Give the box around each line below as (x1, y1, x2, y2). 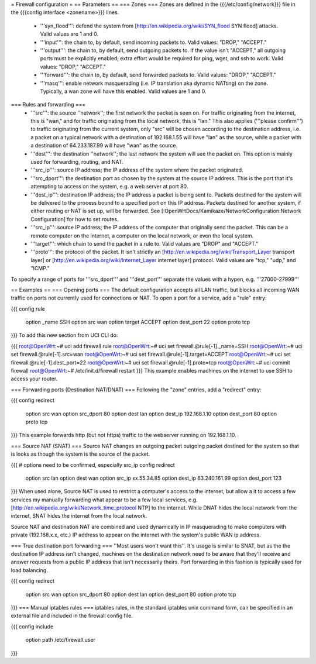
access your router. (11, 375, 58, 383)
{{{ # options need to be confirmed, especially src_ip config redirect (11, 461, 175, 468)
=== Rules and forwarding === (11, 101, 86, 108)
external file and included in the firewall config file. (11, 612, 133, 620)
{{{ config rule (11, 305, 45, 312)
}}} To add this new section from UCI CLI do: (11, 332, 118, 339)
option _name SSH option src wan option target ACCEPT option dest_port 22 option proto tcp (25, 319, 250, 326)
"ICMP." (30, 265, 50, 272)
